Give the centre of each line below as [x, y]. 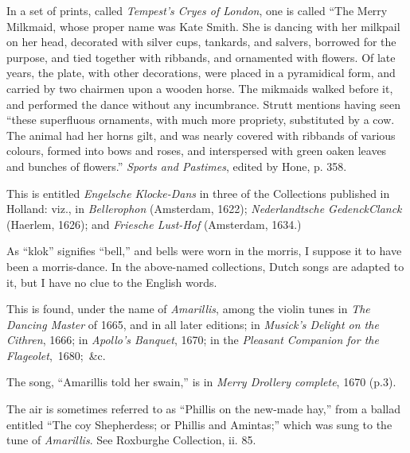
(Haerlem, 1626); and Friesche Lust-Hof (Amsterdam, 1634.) [154, 224]
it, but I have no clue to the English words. [112, 282]
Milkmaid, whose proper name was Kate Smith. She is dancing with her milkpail [203, 26]
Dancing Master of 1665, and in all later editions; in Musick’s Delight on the [193, 324]
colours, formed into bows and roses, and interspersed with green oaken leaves [197, 151]
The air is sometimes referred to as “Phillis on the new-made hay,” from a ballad [204, 409]
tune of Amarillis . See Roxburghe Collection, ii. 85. [131, 440]
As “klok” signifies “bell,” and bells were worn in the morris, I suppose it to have [204, 251]
